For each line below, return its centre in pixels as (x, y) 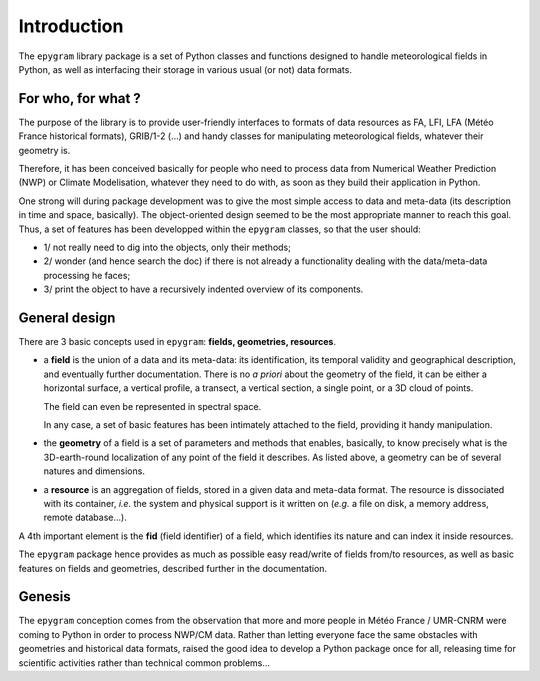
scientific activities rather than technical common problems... (144, 662)
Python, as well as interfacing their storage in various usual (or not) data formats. (185, 69)
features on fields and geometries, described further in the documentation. (173, 568)
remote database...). (85, 517)
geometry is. (44, 150)
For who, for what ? (80, 98)
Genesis (45, 596)
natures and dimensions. (94, 471)
